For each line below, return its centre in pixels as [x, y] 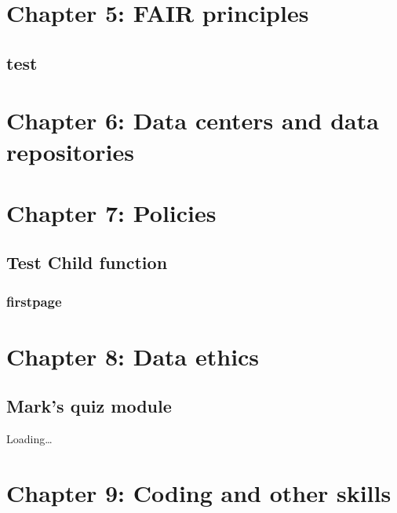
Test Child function [87, 262]
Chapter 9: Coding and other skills [199, 493]
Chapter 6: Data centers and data [193, 120]
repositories [70, 151]
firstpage [34, 301]
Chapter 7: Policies [111, 212]
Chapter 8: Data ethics [133, 356]
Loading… [29, 439]
